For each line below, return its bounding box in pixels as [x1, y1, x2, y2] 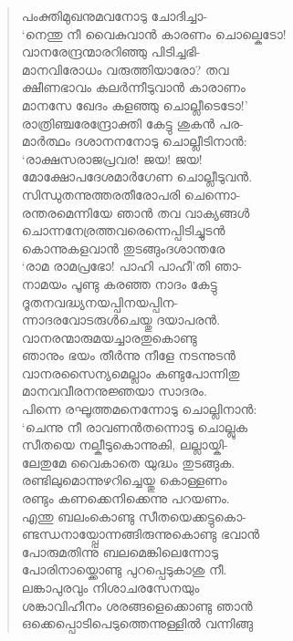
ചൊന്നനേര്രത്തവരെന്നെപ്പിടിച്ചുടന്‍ [21, 221, 225, 240]
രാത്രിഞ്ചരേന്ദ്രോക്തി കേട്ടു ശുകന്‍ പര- [21, 113, 244, 132]
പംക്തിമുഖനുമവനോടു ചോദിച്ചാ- [21, 6, 208, 25]
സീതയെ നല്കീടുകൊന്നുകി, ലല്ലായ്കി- [21, 435, 228, 454]
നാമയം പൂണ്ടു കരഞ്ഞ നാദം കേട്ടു [21, 274, 217, 293]
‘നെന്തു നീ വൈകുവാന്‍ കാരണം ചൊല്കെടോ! [21, 24, 287, 43]
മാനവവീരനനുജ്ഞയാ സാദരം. [21, 381, 207, 400]
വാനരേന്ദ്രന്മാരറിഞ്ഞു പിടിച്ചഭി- [21, 42, 201, 61]
